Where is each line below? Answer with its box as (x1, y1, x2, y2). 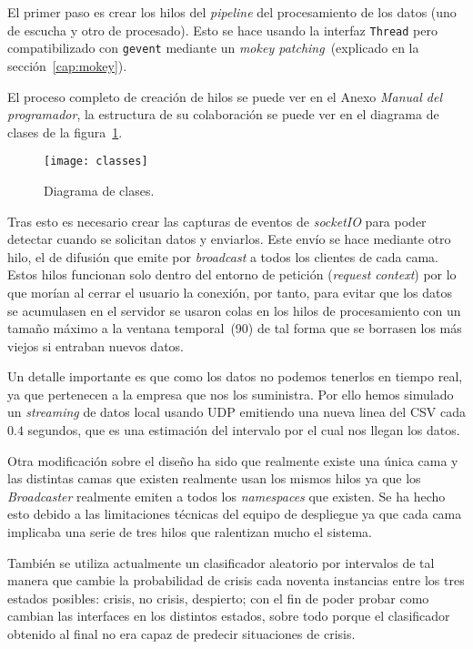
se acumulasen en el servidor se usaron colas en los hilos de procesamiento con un (7, 300, 461, 319)
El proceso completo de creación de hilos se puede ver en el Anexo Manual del (7, 86, 443, 106)
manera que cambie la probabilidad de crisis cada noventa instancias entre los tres (7, 571, 465, 590)
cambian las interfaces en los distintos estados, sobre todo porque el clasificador (7, 606, 450, 625)
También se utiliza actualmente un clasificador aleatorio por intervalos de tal (7, 553, 435, 572)
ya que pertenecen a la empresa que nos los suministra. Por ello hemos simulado (7, 384, 454, 403)
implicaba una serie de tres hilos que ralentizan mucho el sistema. (7, 522, 373, 542)
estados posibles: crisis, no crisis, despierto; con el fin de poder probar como (7, 588, 429, 607)
